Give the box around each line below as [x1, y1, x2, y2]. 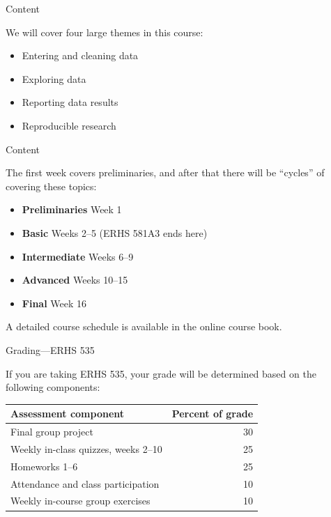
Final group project [10, 424, 93, 439]
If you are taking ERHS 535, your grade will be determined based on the [6, 366, 316, 380]
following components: [6, 380, 100, 394]
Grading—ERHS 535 [6, 342, 95, 357]
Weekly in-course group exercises [10, 493, 151, 508]
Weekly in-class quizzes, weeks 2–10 [10, 441, 162, 456]
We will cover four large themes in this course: [6, 24, 203, 39]
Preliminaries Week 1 [22, 202, 122, 217]
